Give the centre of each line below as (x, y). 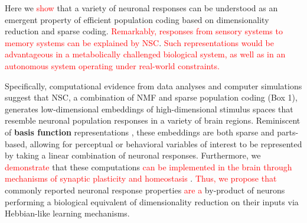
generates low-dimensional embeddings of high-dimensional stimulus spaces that (149, 109)
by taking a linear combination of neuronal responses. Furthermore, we (133, 155)
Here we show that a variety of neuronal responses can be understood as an (141, 8)
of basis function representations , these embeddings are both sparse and (140, 132)
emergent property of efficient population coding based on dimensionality (137, 19)
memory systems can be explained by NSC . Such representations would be (139, 42)
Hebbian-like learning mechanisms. (67, 213)
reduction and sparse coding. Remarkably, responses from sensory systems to (144, 31)
